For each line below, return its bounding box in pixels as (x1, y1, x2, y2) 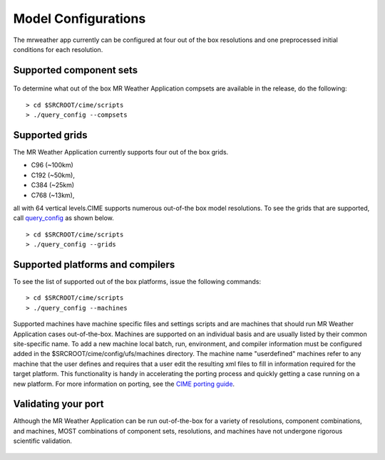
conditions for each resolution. (13, 45, 103, 53)
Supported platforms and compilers (13, 258, 175, 271)
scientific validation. (13, 437, 73, 445)
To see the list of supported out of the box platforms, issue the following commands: (13, 278, 262, 286)
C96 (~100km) (31, 161, 74, 169)
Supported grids (13, 129, 88, 141)
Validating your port (13, 398, 104, 410)
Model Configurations (13, 11, 146, 26)
